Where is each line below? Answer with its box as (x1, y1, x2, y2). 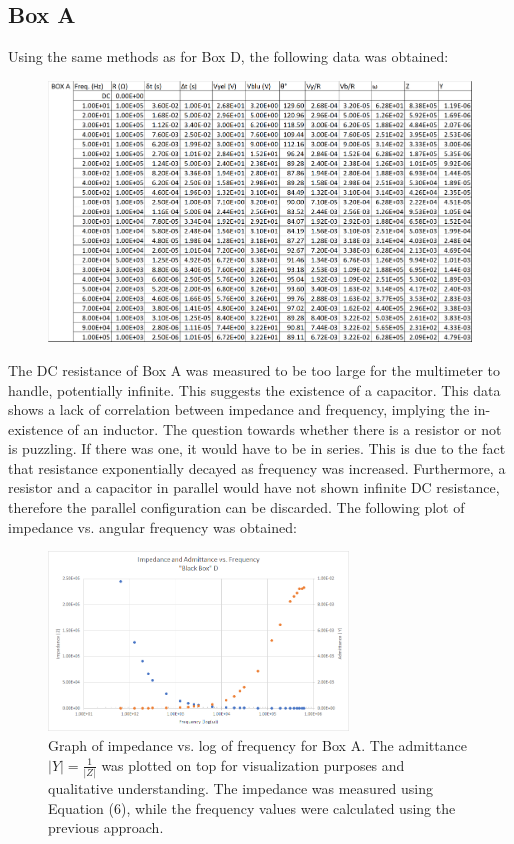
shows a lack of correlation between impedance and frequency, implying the (8, 399, 470, 420)
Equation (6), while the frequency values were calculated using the (48, 797, 456, 818)
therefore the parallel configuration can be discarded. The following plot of (8, 497, 465, 518)
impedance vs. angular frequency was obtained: (8, 516, 297, 537)
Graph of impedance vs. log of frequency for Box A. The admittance (48, 735, 467, 756)
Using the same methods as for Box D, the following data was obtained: (8, 46, 449, 67)
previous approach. (48, 817, 164, 838)
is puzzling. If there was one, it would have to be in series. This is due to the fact (8, 438, 506, 459)
